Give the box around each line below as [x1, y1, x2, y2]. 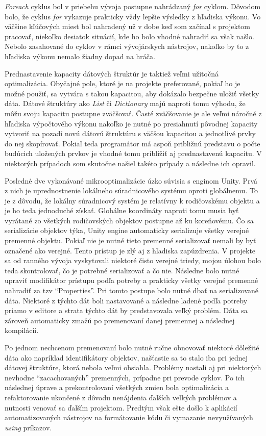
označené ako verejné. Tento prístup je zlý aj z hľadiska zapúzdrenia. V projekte [5, 245, 256, 255]
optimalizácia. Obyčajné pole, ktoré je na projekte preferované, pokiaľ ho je [5, 78, 240, 89]
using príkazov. [5, 422, 52, 432]
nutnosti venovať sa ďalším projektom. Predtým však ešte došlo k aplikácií [5, 402, 237, 413]
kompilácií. [5, 325, 39, 336]
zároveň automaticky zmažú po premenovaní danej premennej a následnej [5, 315, 235, 325]
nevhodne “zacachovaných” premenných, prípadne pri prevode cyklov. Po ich [5, 372, 245, 382]
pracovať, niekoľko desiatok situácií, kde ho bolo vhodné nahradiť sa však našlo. [5, 31, 254, 41]
